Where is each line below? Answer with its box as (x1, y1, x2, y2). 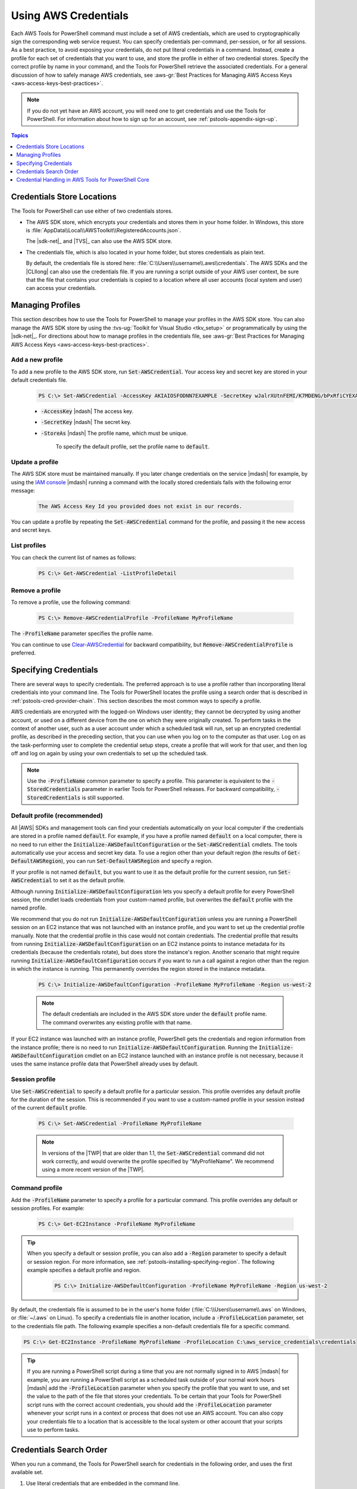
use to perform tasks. (27, 1426, 80, 1433)
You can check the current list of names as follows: (11, 554, 137, 561)
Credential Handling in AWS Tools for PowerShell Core (16, 176, 149, 183)
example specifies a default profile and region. (27, 1266, 141, 1274)
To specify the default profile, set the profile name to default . (55, 443, 210, 450)
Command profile (11, 1184, 62, 1192)
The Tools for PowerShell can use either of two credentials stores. (11, 207, 173, 214)
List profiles (11, 541, 46, 550)
